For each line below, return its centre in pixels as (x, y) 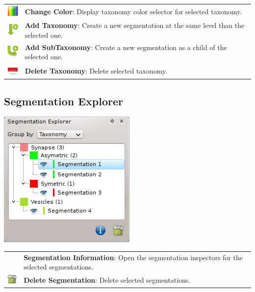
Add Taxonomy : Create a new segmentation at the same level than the (135, 25)
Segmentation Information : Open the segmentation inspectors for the (133, 257)
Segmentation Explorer (64, 101)
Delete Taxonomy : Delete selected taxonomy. (96, 70)
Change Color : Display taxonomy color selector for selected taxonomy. (133, 12)
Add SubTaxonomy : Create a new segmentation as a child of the (126, 47)
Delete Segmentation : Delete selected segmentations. (107, 280)
